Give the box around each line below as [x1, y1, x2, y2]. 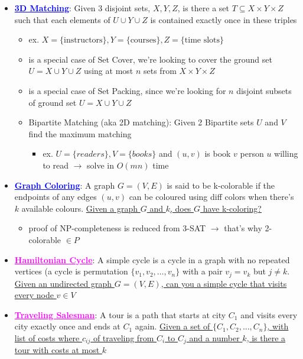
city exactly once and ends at [14, 320, 120, 332]
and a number [189, 331, 240, 344]
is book [204, 147, 231, 160]
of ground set [28, 96, 77, 108]
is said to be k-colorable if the [167, 179, 275, 191]
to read [43, 159, 69, 171]
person [240, 147, 264, 160]
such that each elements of [14, 13, 110, 25]
